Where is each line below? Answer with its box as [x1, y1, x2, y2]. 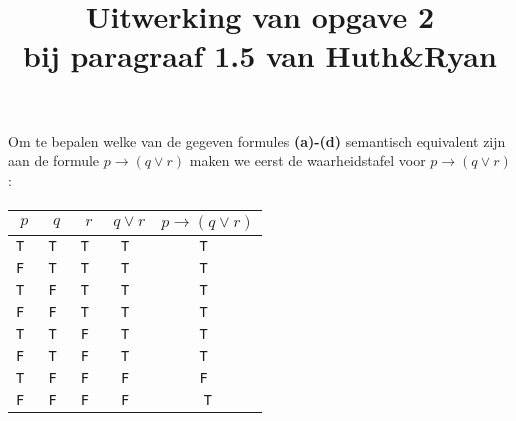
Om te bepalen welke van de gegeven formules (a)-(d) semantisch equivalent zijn [8, 130, 506, 151]
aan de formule [8, 150, 100, 171]
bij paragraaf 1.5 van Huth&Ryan [23, 35, 497, 76]
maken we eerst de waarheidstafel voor [189, 150, 426, 171]
